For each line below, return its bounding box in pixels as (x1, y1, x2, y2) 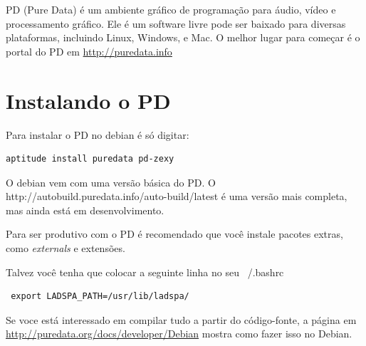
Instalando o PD (6, 85, 171, 115)
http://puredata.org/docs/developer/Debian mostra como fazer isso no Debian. (6, 326, 352, 341)
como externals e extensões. (6, 241, 125, 256)
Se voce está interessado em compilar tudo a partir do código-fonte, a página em (6, 312, 357, 327)
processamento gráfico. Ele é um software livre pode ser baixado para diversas (6, 16, 346, 31)
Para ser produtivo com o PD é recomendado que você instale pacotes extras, (6, 226, 343, 241)
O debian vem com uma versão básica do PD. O (6, 174, 216, 189)
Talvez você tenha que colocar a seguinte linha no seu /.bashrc (6, 264, 284, 279)
